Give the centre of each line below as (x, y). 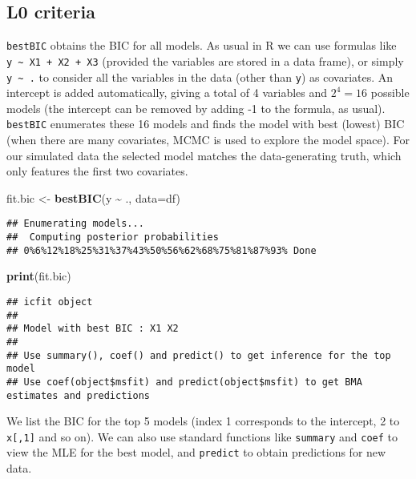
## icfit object (50, 302)
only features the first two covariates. (97, 171)
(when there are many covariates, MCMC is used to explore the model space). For (208, 140)
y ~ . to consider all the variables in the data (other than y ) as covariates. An (200, 76)
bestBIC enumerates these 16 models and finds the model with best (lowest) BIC (206, 124)
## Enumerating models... (75, 224)
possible (390, 93)
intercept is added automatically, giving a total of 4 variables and (167, 93)
